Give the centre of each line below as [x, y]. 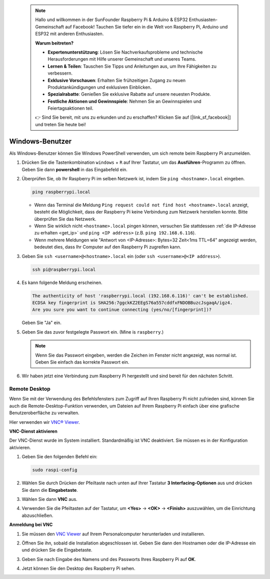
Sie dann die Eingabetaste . [50, 490]
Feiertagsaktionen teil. [70, 108]
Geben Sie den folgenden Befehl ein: [59, 457]
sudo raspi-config [55, 470]
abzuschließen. [37, 515]
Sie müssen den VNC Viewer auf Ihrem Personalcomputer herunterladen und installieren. [113, 534]
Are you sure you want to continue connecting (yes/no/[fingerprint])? [122, 310]
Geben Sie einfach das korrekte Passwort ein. [82, 362]
